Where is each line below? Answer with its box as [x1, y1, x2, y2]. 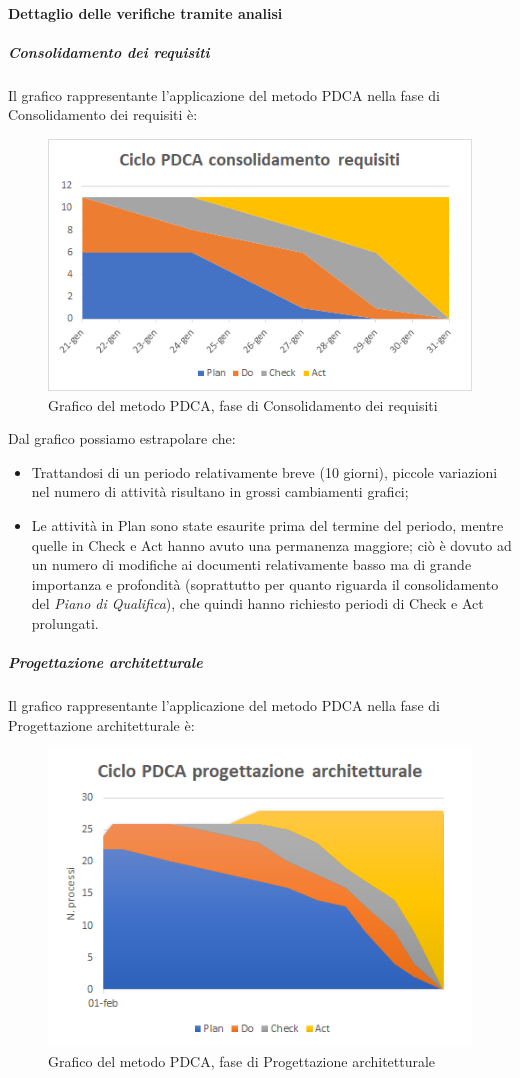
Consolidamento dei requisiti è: [8, 104, 198, 125]
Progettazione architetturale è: [8, 714, 195, 735]
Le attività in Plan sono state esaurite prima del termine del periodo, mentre [31, 515, 504, 535]
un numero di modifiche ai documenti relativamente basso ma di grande [31, 554, 472, 575]
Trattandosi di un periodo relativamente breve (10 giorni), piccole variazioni [31, 461, 498, 482]
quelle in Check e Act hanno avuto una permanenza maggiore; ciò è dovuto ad [31, 534, 512, 555]
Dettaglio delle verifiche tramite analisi [8, 2, 283, 23]
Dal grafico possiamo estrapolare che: [8, 428, 236, 449]
